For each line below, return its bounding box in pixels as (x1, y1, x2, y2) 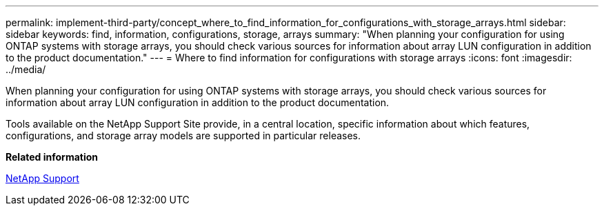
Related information (6, 151, 99, 163)
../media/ (6, 63, 46, 75)
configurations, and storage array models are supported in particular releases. (6, 130, 361, 141)
